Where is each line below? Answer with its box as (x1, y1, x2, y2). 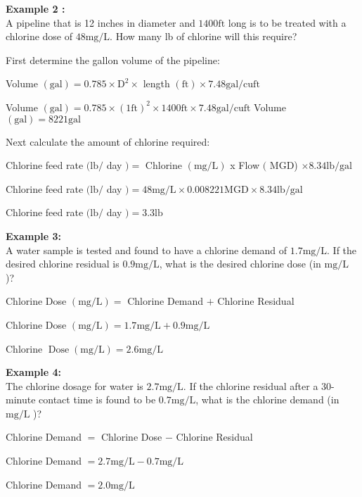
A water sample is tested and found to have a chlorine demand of (6, 242, 287, 257)
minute (6, 392, 36, 407)
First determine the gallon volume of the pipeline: (6, 52, 220, 67)
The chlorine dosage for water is (6, 378, 143, 393)
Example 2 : (6, 1, 65, 15)
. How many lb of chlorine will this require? (110, 29, 297, 44)
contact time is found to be (39, 392, 156, 407)
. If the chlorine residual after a (183, 378, 318, 393)
